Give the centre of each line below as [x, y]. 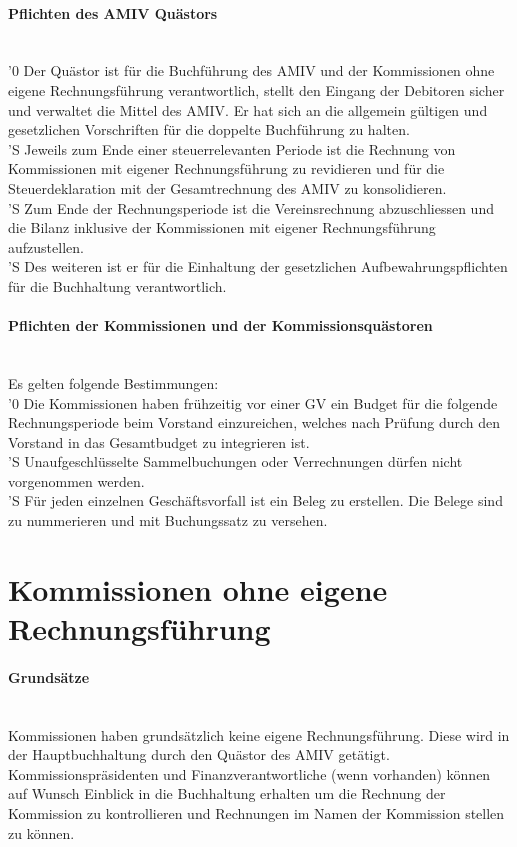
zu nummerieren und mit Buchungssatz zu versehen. [168, 520]
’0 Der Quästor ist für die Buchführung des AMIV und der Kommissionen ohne [251, 70]
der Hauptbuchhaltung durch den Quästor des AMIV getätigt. [199, 754]
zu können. [41, 832]
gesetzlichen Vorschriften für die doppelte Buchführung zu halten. [209, 129]
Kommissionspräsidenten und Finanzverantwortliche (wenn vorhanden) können [249, 773]
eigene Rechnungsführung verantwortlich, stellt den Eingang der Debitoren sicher [256, 89]
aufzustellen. [46, 246]
